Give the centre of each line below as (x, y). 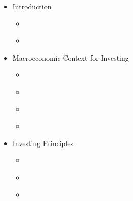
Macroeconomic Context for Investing (71, 57)
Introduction (32, 6)
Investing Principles (43, 143)
